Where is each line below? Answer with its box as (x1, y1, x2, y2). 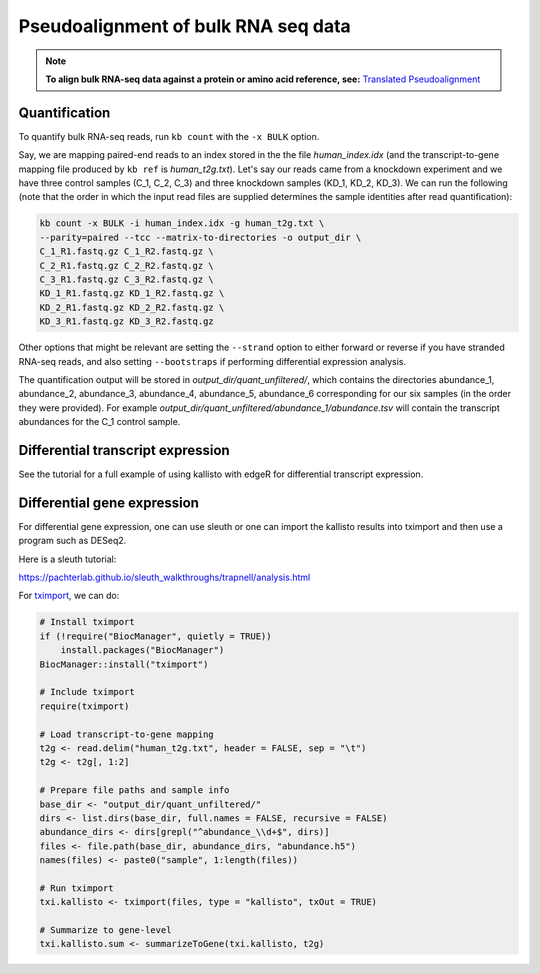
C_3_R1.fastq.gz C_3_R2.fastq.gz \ (39, 273, 214, 285)
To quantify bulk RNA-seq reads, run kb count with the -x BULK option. (18, 130, 320, 142)
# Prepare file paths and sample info (39, 785, 230, 796)
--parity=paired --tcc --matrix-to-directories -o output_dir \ (39, 231, 362, 243)
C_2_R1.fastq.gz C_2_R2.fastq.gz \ (39, 260, 214, 271)
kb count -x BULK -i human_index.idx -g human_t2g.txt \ (39, 218, 325, 229)
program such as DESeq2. (18, 535, 127, 547)
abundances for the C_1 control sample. (18, 416, 181, 428)
